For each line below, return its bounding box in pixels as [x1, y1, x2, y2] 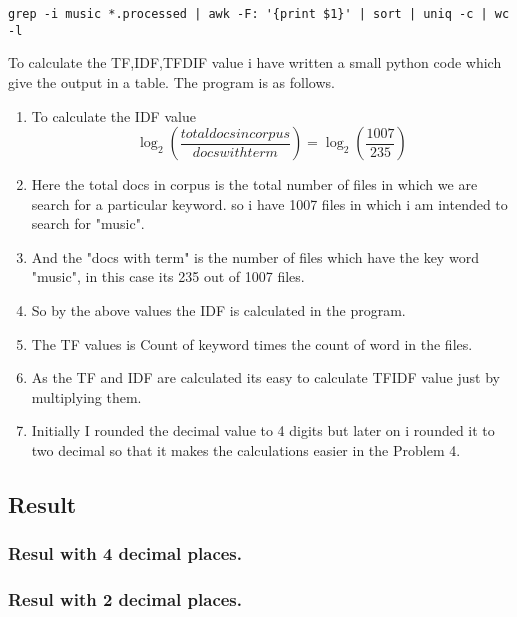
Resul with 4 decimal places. [8, 541, 243, 566]
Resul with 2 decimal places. [8, 587, 243, 612]
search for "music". [31, 213, 145, 234]
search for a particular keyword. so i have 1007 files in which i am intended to [31, 193, 508, 214]
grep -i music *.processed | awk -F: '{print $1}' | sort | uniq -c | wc [8, 7, 510, 21]
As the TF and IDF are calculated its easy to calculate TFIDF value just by [31, 367, 500, 388]
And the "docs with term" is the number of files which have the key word [31, 246, 479, 267]
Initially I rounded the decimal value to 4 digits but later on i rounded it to [31, 420, 495, 441]
